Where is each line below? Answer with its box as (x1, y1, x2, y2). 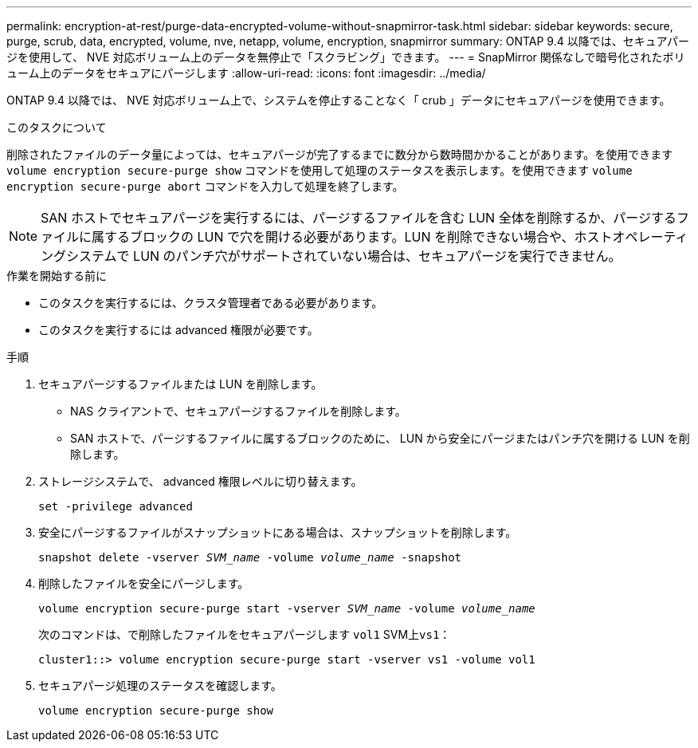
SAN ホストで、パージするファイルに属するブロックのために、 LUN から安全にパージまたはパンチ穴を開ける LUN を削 (70, 431, 690, 445)
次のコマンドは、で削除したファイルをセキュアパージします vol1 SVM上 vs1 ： (38, 628, 451, 641)
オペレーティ (612, 229, 688, 245)
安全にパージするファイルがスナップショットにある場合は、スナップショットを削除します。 (38, 526, 517, 539)
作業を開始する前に (6, 269, 107, 282)
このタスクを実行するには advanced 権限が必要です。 (38, 323, 319, 337)
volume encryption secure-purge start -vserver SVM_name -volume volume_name (38, 602, 535, 615)
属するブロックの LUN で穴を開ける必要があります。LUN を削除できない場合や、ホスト (92, 229, 613, 245)
